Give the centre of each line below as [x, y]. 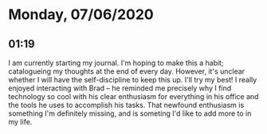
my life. [20, 122]
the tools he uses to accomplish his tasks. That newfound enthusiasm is [126, 105]
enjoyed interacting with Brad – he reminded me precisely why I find [120, 88]
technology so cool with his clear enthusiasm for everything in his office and [133, 96]
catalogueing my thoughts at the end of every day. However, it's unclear [127, 71]
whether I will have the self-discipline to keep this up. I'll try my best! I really [133, 80]
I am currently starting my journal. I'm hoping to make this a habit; [116, 63]
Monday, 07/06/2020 [81, 15]
